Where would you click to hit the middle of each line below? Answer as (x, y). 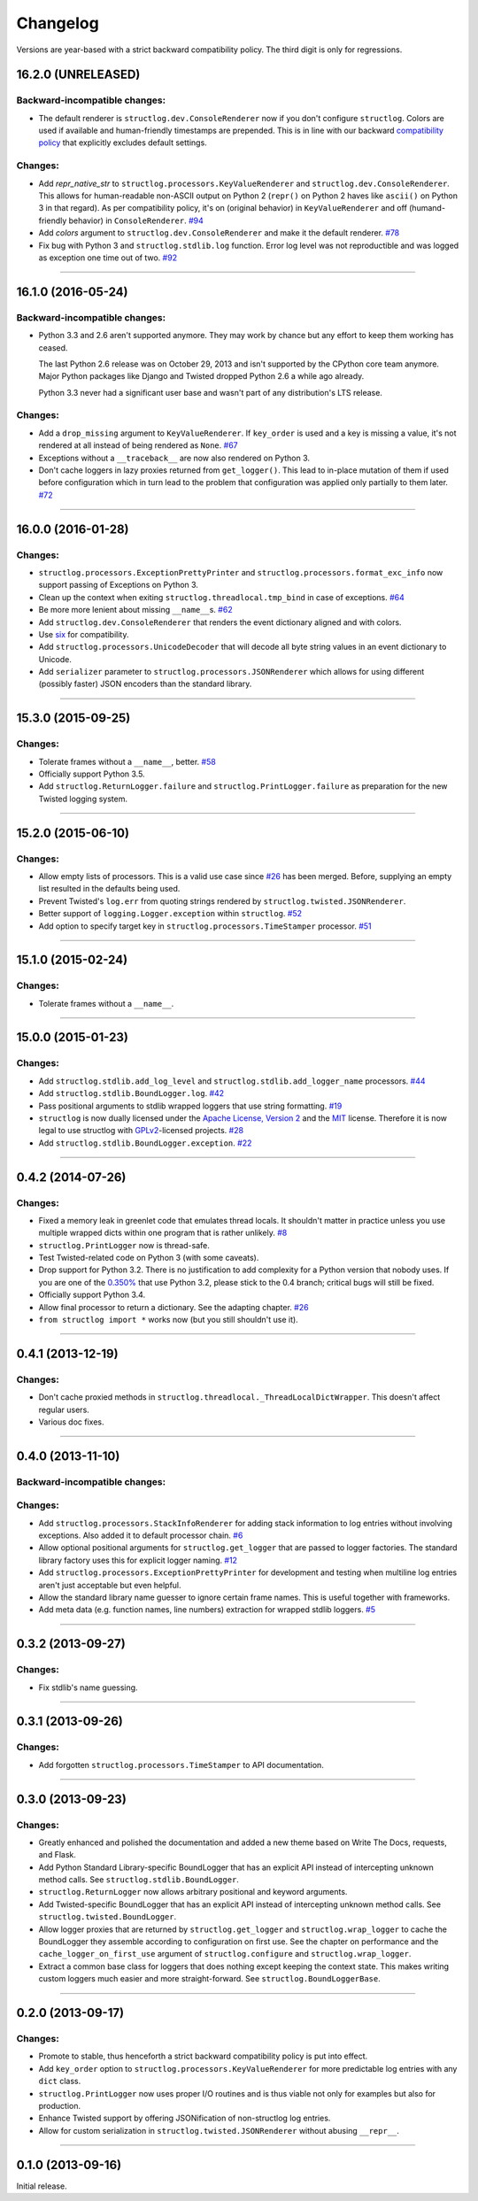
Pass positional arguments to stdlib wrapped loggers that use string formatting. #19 (190, 1106)
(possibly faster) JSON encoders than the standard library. (145, 684)
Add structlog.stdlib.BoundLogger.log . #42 (131, 1093)
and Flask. (58, 1855)
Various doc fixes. (71, 1422)
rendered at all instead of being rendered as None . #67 (138, 445)
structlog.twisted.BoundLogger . (108, 1917)
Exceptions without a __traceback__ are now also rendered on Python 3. (174, 458)
